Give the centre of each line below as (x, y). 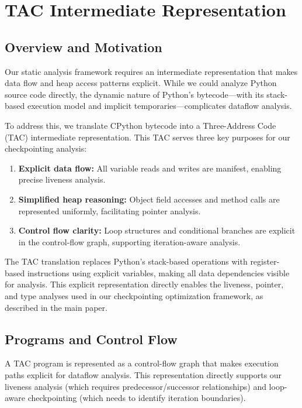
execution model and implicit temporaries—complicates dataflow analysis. (159, 106)
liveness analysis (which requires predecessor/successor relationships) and (136, 386)
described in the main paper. (56, 307)
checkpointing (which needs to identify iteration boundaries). (137, 398)
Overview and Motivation (84, 47)
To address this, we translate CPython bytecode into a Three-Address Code (140, 125)
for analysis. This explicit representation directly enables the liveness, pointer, (144, 284)
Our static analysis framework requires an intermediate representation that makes (151, 71)
